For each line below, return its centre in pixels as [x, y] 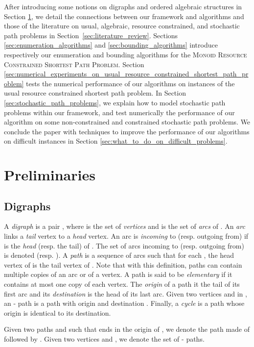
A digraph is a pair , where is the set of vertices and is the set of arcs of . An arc [125, 226]
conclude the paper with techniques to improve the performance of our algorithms [127, 131]
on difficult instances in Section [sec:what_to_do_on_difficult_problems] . [116, 141]
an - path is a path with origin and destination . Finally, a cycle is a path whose [124, 303]
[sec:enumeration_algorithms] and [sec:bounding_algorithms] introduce [111, 45]
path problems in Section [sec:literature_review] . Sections [91, 35]
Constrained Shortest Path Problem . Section [74, 64]
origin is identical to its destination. [58, 312]
